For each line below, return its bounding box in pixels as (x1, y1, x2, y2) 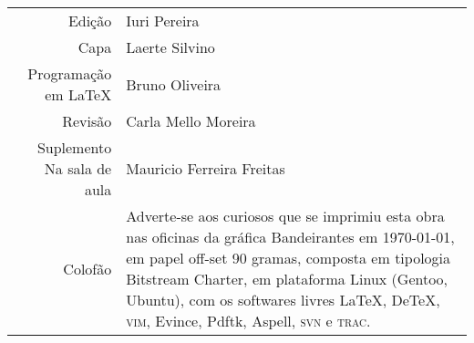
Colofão (63, 257, 112, 279)
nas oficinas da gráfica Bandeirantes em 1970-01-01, (126, 226, 455, 247)
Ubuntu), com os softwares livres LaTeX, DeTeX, (126, 289, 440, 310)
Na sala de (44, 158, 112, 179)
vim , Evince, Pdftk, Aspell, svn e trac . (126, 310, 371, 331)
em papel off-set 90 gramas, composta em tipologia (126, 247, 451, 268)
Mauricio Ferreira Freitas (126, 158, 285, 179)
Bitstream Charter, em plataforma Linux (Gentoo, (126, 268, 448, 289)
